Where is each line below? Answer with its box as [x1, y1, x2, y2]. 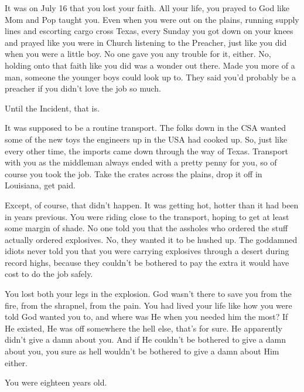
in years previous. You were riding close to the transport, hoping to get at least [5, 210, 289, 222]
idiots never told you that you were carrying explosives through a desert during [5, 245, 289, 257]
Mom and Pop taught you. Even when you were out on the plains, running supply [5, 13, 299, 25]
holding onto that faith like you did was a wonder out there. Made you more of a [5, 59, 295, 71]
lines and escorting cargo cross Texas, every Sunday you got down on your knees [5, 25, 293, 37]
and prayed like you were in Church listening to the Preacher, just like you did [5, 36, 287, 48]
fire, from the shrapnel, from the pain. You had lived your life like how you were [5, 299, 292, 311]
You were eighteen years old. [5, 376, 107, 388]
